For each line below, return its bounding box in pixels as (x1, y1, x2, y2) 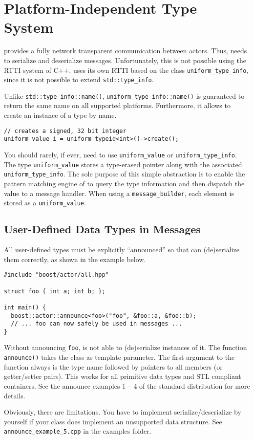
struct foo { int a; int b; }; (4, 287, 106, 295)
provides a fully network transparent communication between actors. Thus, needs (4, 45, 247, 56)
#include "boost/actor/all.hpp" (4, 271, 109, 279)
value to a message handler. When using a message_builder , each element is (4, 188, 234, 198)
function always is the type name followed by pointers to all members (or (4, 361, 223, 372)
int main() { (4, 304, 46, 311)
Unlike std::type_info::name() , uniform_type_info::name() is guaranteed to (4, 90, 245, 101)
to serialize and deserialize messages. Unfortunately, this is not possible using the (4, 55, 246, 65)
